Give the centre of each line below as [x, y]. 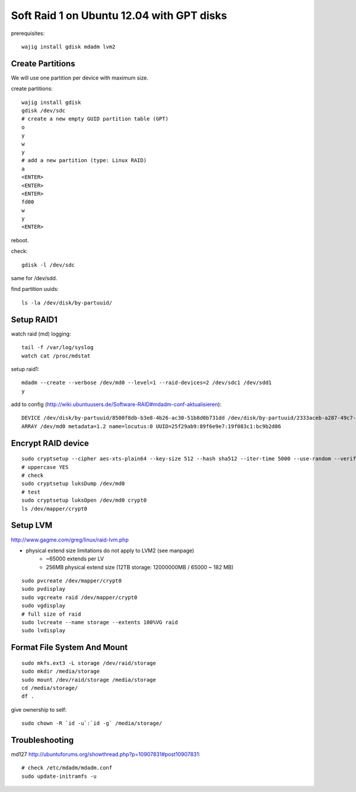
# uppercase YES [45, 467]
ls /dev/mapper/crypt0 [55, 509]
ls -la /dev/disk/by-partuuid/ [67, 302]
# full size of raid [51, 614]
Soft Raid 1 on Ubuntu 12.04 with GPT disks [119, 15]
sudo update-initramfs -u [59, 776]
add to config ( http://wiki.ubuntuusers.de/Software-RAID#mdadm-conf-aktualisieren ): [116, 404]
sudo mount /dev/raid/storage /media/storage [89, 679]
